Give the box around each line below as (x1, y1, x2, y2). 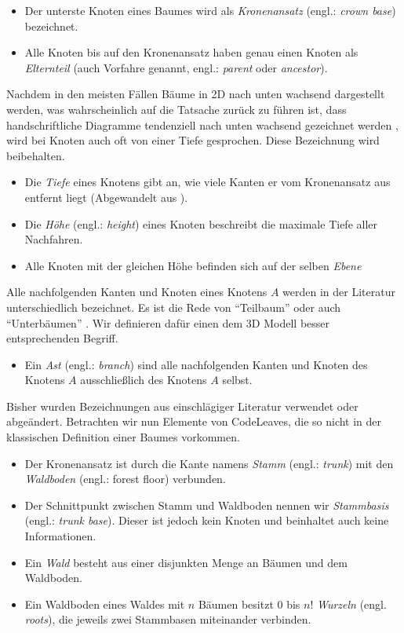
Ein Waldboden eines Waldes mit (24, 595, 185, 612)
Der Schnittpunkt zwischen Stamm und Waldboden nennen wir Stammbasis (24, 496, 389, 513)
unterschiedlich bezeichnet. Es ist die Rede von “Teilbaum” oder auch (6, 298, 341, 315)
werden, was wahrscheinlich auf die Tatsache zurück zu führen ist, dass (6, 101, 347, 117)
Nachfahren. (24, 231, 83, 247)
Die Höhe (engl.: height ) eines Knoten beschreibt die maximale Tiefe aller (24, 215, 377, 232)
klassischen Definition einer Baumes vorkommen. (6, 429, 240, 445)
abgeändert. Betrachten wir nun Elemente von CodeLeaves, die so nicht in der (6, 413, 382, 430)
